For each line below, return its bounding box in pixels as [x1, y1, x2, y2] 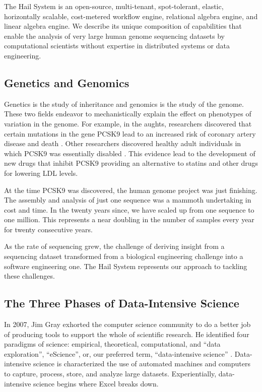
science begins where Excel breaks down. [33, 378, 159, 388]
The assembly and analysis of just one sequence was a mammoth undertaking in [4, 194, 251, 205]
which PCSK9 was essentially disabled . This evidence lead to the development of [4, 148, 255, 158]
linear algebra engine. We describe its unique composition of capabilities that [4, 21, 242, 31]
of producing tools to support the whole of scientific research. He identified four [4, 329, 249, 339]
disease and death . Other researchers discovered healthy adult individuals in [4, 138, 241, 149]
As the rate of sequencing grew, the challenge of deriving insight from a [4, 241, 225, 251]
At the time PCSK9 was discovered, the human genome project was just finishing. [4, 184, 257, 195]
